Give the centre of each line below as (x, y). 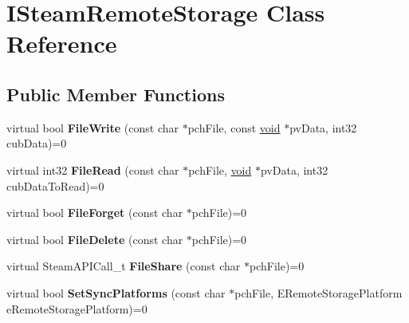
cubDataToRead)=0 (55, 185)
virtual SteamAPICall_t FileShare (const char (124, 266)
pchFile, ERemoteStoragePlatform (319, 292)
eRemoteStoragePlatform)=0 (77, 308)
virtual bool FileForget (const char (95, 213)
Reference (62, 43)
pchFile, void (220, 169)
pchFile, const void (234, 127)
